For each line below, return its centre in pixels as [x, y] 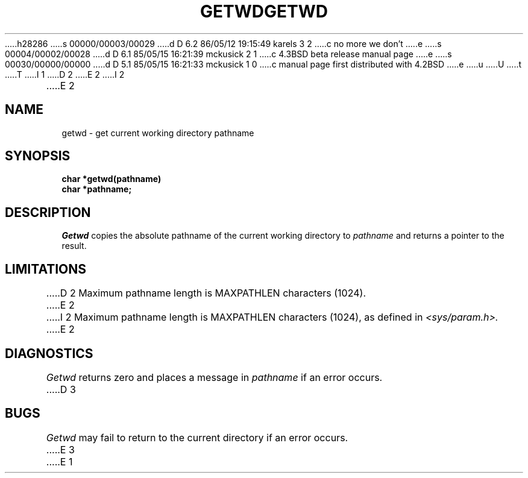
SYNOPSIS [38, 156]
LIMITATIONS [46, 269]
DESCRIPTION [48, 212]
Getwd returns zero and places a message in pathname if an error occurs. [214, 377]
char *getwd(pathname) [112, 179]
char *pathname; [97, 189]
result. [74, 246]
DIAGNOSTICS [49, 353]
